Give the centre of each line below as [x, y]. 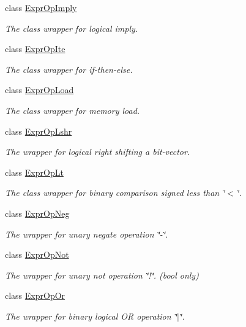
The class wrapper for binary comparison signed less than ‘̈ [115, 193]
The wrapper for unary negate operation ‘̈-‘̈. [87, 234]
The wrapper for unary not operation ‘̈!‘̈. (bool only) [102, 275]
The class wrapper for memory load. [73, 110]
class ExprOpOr [35, 295]
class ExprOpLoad [39, 90]
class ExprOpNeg [37, 213]
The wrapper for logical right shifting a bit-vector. [98, 152]
